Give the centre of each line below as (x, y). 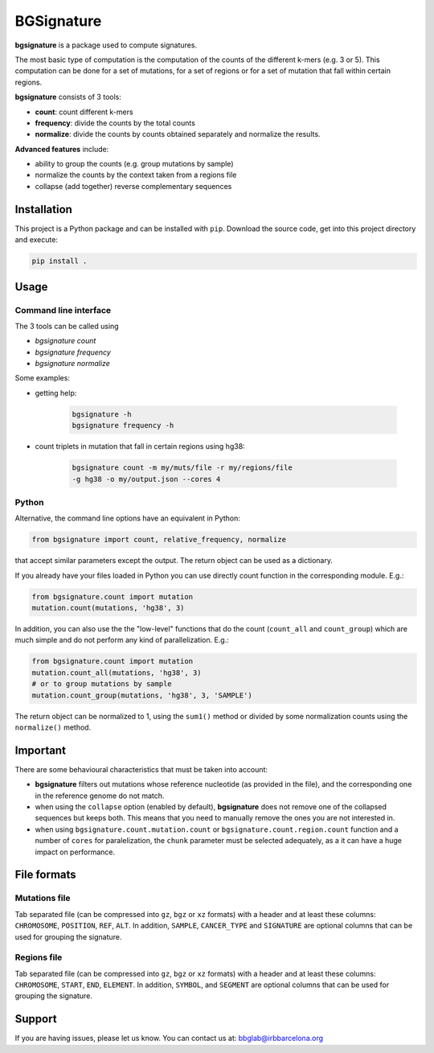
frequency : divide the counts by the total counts (115, 123)
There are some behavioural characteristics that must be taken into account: (141, 769)
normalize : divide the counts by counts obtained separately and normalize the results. (178, 134)
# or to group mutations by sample (102, 684)
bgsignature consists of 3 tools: (68, 97)
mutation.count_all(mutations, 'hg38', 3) (117, 673)
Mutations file (43, 899)
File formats (45, 875)
